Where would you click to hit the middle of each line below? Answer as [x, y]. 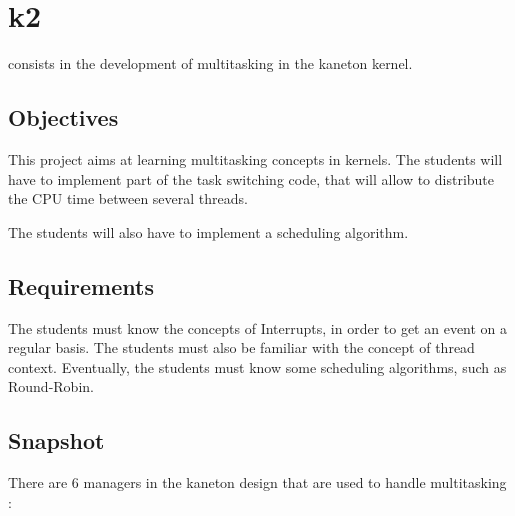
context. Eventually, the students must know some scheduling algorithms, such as [257, 366]
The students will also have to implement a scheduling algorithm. [208, 231]
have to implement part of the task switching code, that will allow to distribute [251, 178]
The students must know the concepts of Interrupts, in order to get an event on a [258, 327]
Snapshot [56, 440]
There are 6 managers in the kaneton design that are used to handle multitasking [257, 482]
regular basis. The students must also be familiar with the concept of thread [241, 347]
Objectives [63, 117]
